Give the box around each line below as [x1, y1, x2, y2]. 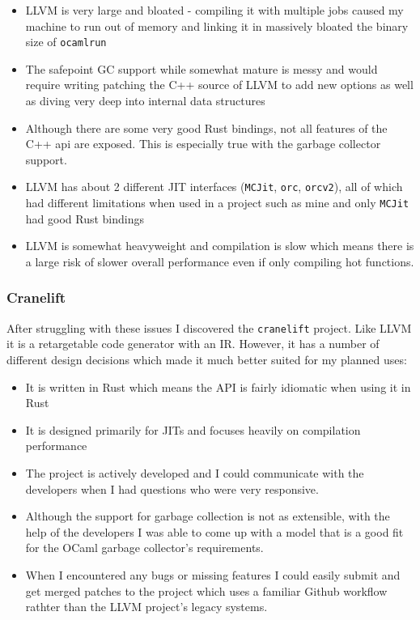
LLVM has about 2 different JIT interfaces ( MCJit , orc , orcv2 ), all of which [25, 178, 403, 195]
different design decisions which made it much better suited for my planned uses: [6, 350, 407, 367]
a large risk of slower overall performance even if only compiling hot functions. [25, 253, 414, 270]
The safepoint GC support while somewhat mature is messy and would [25, 60, 378, 77]
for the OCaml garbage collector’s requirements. [25, 539, 264, 556]
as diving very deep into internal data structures [25, 92, 265, 109]
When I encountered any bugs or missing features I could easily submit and [25, 566, 401, 583]
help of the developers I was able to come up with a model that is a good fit [25, 523, 404, 540]
